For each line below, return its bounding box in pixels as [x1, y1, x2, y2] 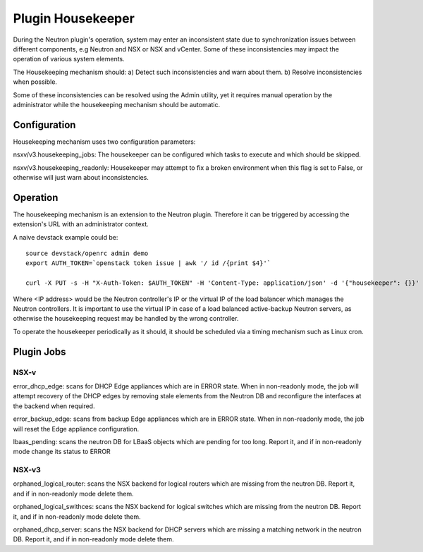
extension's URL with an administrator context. [13, 220, 149, 228]
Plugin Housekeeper [13, 11, 135, 26]
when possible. [13, 78, 58, 86]
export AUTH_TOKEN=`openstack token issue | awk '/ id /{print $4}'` [25, 259, 271, 267]
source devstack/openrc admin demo [25, 250, 149, 257]
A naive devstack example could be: [13, 233, 118, 241]
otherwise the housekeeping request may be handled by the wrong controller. [13, 314, 239, 323]
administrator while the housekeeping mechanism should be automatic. [13, 100, 221, 109]
